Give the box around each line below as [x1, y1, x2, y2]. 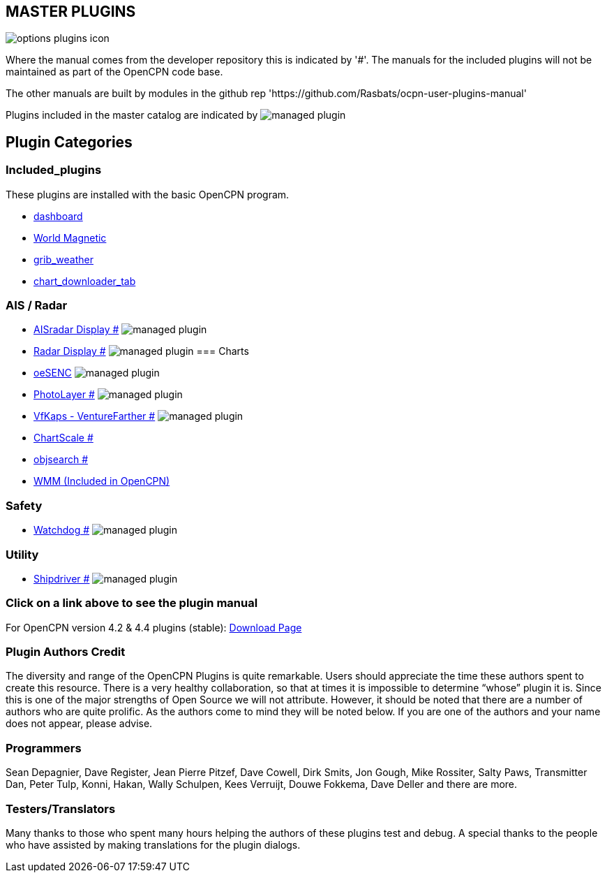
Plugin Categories [6, 133, 133, 151]
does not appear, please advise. [6, 717, 153, 730]
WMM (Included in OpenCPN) [33, 475, 170, 488]
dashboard [33, 210, 83, 222]
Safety [6, 498, 43, 513]
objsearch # [33, 453, 89, 466]
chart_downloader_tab [33, 275, 136, 287]
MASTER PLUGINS [6, 3, 136, 20]
